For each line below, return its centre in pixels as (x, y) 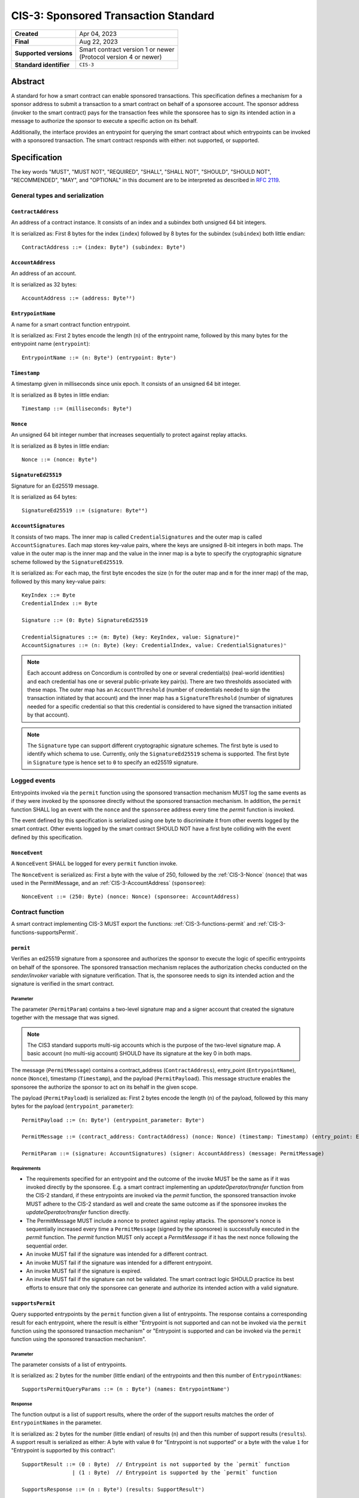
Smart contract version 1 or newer (127, 49)
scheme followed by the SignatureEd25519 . (67, 562)
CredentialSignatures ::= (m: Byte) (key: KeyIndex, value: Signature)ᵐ (130, 637)
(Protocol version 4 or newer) (120, 57)
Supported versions (44, 53)
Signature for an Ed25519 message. (55, 486)
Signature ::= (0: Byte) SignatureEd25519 (85, 620)
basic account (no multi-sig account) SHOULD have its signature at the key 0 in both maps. (139, 1053)
